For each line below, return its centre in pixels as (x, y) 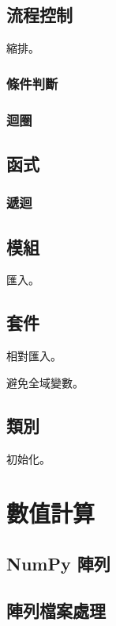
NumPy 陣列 (58, 563)
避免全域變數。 (45, 382)
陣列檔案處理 (56, 610)
